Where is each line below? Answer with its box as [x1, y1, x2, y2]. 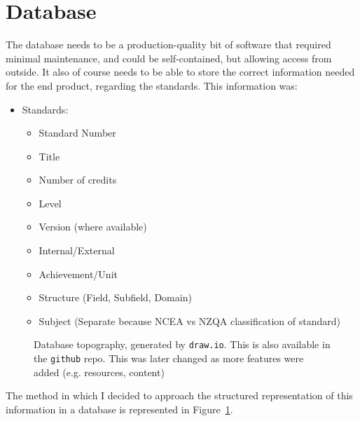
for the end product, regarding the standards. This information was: [6, 78, 298, 92]
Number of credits [39, 172, 117, 187]
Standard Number [39, 125, 116, 140]
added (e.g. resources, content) [34, 364, 165, 379]
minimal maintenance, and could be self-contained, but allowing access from [6, 50, 332, 65]
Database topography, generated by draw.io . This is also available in [34, 337, 331, 352]
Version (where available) [39, 219, 147, 234]
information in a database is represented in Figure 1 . [6, 401, 233, 416]
